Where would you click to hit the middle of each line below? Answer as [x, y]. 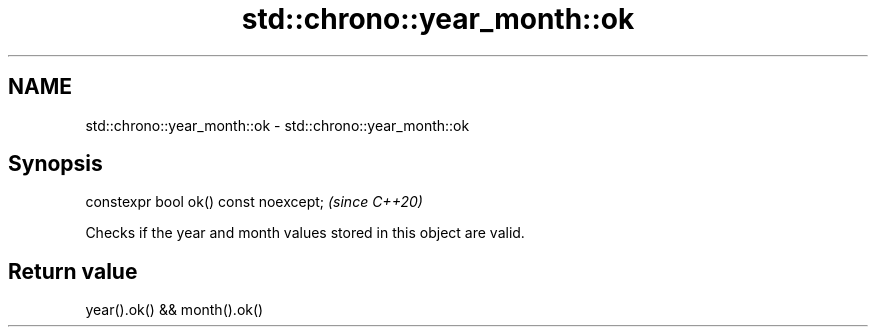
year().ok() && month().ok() [174, 310]
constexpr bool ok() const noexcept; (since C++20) [254, 202]
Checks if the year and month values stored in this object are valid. [305, 233]
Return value [73, 271]
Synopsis [55, 164]
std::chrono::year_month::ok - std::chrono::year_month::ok [277, 125]
